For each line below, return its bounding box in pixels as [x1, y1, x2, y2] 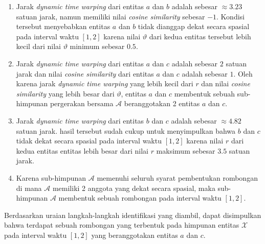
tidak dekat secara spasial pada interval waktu [16, 135, 162, 146]
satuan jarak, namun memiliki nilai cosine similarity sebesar [16, 11, 205, 21]
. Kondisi [216, 11, 245, 21]
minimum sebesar [70, 41, 125, 52]
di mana [16, 182, 42, 193]
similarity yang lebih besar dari [16, 88, 115, 99]
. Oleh [233, 68, 253, 79]
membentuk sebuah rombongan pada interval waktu [58, 192, 222, 203]
